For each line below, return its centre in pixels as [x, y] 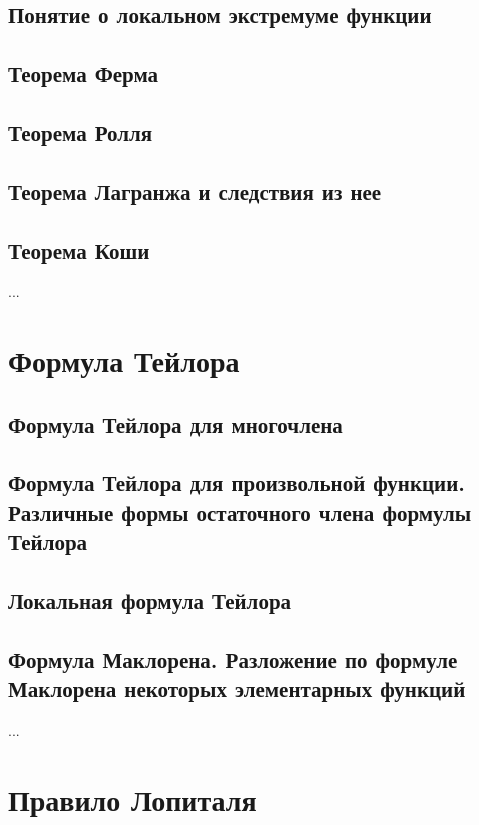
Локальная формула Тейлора [150, 600]
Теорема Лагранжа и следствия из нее [195, 190]
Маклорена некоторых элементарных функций [237, 688]
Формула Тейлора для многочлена [175, 423]
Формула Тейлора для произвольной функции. [237, 482]
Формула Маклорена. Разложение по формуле [233, 658]
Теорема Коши [79, 249]
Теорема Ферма [83, 73]
